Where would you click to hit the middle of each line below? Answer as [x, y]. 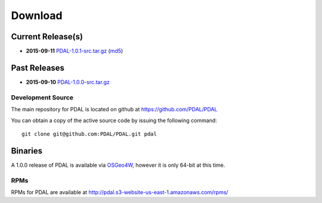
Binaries [27, 151]
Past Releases [38, 68]
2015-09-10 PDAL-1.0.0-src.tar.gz [68, 82]
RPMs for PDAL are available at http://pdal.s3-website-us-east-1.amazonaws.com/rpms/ [120, 192]
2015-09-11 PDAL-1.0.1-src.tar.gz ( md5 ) [75, 51]
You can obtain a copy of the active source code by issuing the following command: [114, 120]
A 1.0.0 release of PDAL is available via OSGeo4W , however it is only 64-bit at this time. [118, 165]
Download [37, 15]
